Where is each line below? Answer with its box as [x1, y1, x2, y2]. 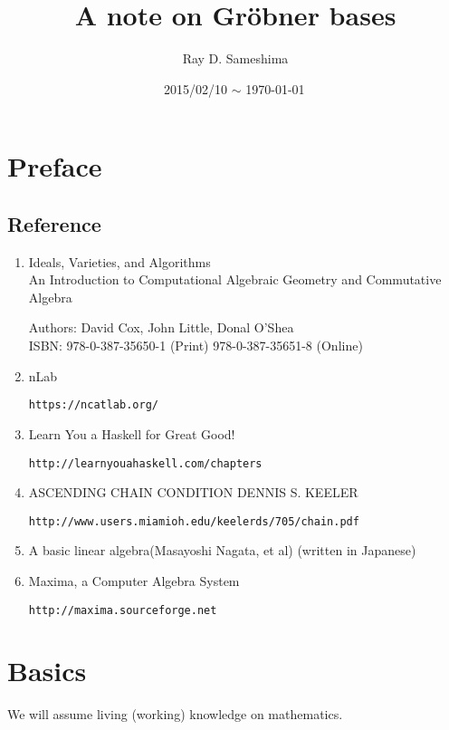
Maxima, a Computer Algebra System [28, 572, 240, 591]
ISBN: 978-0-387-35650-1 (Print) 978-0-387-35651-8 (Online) [28, 336, 363, 355]
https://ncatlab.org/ [28, 399, 158, 412]
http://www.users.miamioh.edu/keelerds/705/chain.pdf [28, 514, 359, 528]
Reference [7, 209, 101, 237]
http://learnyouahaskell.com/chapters [28, 456, 263, 470]
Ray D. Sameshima [182, 49, 289, 68]
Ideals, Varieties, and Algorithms [28, 252, 211, 271]
